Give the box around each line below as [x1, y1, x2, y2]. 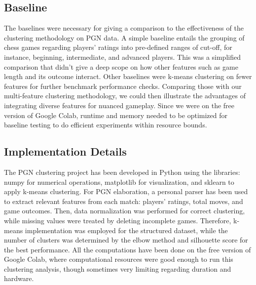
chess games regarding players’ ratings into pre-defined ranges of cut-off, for [4, 42, 232, 52]
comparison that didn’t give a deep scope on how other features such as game [4, 61, 238, 72]
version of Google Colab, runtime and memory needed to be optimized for [4, 110, 227, 120]
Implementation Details [4, 144, 127, 159]
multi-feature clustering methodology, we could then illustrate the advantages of [4, 90, 246, 101]
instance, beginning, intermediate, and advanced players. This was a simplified [4, 51, 241, 62]
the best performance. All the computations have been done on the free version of [4, 244, 251, 254]
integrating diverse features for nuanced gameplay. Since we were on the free [4, 100, 235, 110]
